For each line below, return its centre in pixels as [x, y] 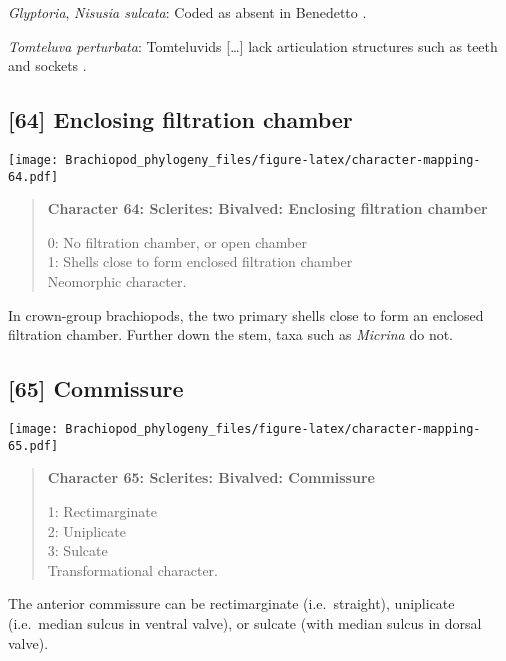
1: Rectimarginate [102, 510]
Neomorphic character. [117, 281]
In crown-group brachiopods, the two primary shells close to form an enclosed [246, 314]
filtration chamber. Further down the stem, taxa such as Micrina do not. [231, 334]
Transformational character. [132, 569]
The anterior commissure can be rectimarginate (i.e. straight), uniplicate [231, 603]
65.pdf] [33, 445]
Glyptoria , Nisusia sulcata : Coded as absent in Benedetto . [187, 12]
